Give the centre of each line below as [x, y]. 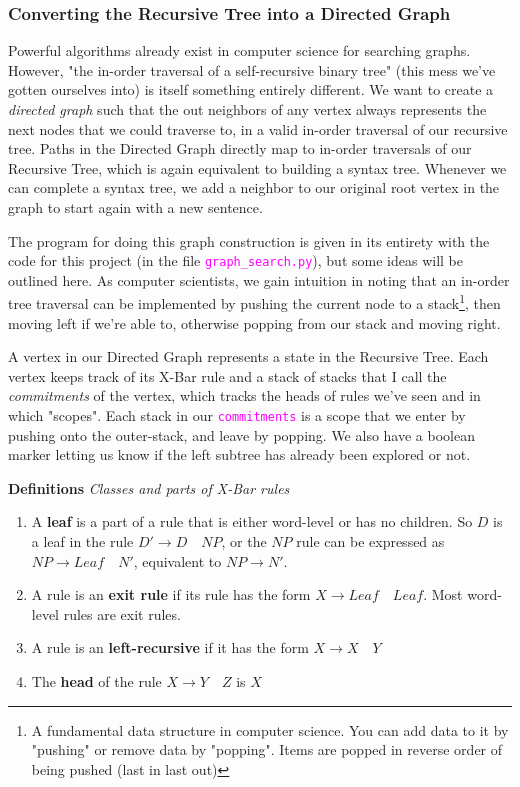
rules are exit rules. [122, 613]
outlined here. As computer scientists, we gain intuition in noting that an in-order [259, 279]
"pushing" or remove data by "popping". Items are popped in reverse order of [267, 749]
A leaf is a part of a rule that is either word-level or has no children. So [252, 521]
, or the [244, 541]
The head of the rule [96, 681]
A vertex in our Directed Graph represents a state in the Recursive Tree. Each [248, 356]
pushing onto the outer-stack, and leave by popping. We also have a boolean [241, 434]
